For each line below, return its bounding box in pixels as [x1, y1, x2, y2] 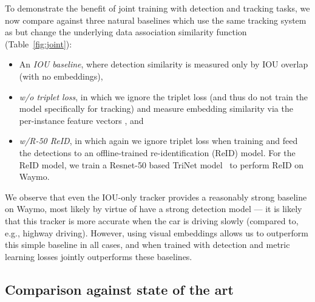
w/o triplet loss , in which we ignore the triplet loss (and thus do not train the [19, 90, 308, 103]
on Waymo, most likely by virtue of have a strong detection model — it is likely [5, 202, 302, 215]
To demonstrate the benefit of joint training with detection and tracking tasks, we [5, 2, 310, 14]
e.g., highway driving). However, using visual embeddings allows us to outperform [5, 226, 308, 239]
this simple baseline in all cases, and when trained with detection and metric [5, 238, 290, 251]
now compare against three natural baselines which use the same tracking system [5, 13, 307, 26]
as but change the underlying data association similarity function [5, 26, 247, 38]
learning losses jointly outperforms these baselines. [5, 250, 192, 263]
